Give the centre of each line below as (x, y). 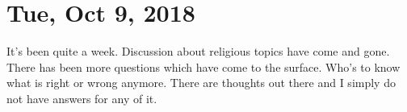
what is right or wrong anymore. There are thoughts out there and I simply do (201, 83)
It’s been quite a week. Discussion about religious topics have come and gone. (198, 51)
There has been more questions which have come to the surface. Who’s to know (203, 66)
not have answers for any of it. (82, 98)
